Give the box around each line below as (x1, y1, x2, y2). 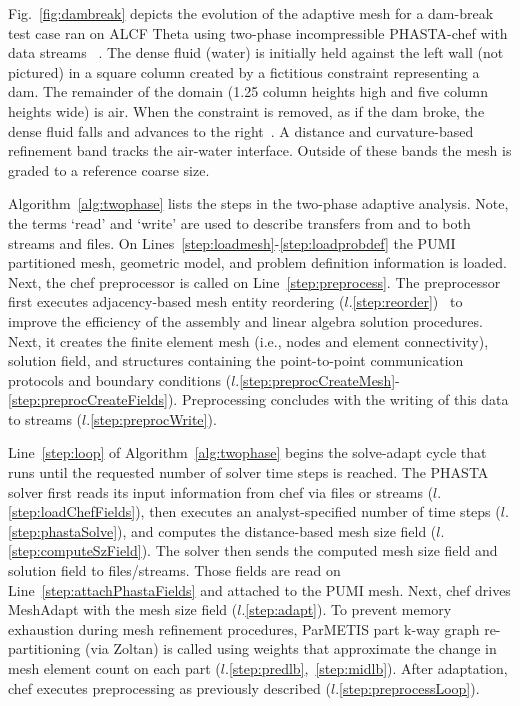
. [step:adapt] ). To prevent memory (241, 599, 452, 620)
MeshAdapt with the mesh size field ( (8, 599, 238, 620)
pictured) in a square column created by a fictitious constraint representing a (8, 61, 480, 82)
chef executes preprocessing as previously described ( (8, 677, 331, 698)
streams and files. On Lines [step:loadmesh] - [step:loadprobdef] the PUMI (8, 232, 456, 253)
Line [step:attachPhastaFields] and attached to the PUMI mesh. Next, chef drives (8, 579, 511, 600)
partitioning (8, 638, 81, 659)
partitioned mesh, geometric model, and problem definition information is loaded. (8, 252, 507, 273)
